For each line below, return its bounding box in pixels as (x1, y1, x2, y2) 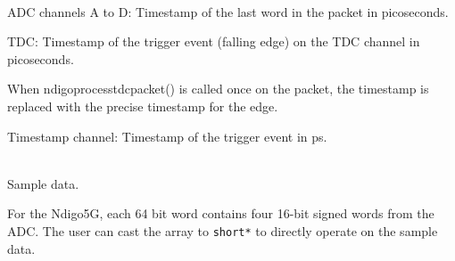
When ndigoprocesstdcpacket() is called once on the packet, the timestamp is (7, 79, 429, 98)
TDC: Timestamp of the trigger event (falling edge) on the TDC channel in (7, 32, 420, 51)
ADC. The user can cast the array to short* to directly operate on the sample (7, 221, 438, 240)
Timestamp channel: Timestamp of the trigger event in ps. (7, 126, 327, 145)
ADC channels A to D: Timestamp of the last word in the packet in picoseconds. (7, 2, 449, 20)
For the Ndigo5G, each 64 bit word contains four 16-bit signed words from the (7, 204, 434, 223)
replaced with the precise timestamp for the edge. (7, 96, 278, 115)
